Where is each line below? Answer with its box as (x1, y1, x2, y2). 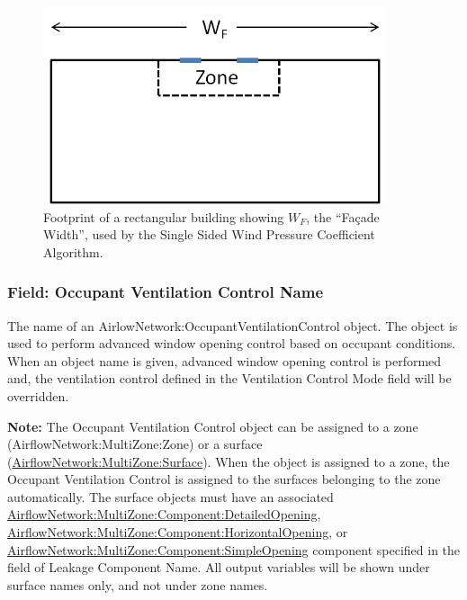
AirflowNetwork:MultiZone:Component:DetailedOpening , (7, 505, 321, 524)
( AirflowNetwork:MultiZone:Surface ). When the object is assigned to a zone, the (7, 452, 450, 470)
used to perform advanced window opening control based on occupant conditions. (7, 334, 456, 353)
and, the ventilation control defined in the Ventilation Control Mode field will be (7, 369, 452, 388)
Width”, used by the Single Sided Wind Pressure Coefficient (43, 225, 375, 244)
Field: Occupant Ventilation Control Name (7, 281, 324, 303)
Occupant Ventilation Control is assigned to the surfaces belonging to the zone (7, 470, 441, 488)
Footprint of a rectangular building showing (43, 207, 284, 226)
